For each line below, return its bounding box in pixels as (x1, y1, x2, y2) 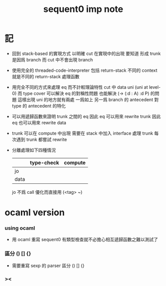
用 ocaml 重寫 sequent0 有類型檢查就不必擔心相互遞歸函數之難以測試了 (11, 237, 158, 243)
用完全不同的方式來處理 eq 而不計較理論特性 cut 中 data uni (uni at (11, 84, 148, 90)
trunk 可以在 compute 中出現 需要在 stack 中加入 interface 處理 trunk (11, 130, 153, 136)
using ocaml (4, 225, 35, 232)
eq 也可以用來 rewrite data (11, 120, 67, 126)
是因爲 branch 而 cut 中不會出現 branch (11, 56, 93, 63)
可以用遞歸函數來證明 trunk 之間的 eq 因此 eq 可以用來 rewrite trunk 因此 (11, 113, 161, 119)
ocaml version (4, 207, 65, 218)
